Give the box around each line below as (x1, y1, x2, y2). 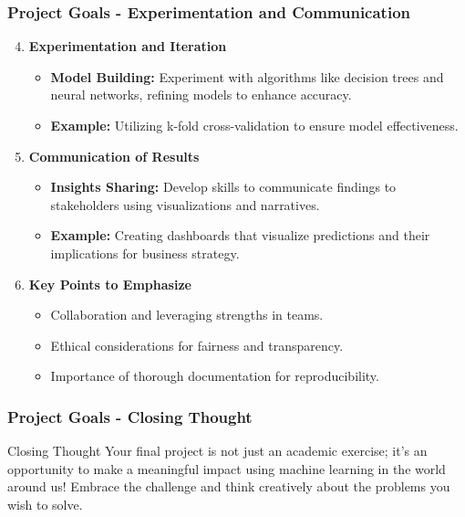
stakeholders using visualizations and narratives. (50, 195, 320, 214)
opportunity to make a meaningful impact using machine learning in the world (7, 459, 446, 478)
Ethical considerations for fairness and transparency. (50, 335, 344, 354)
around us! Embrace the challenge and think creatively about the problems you (7, 477, 450, 496)
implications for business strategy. (50, 243, 240, 262)
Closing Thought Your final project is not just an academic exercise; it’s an (7, 441, 428, 460)
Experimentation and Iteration (28, 37, 227, 56)
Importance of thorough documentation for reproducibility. (50, 366, 379, 385)
